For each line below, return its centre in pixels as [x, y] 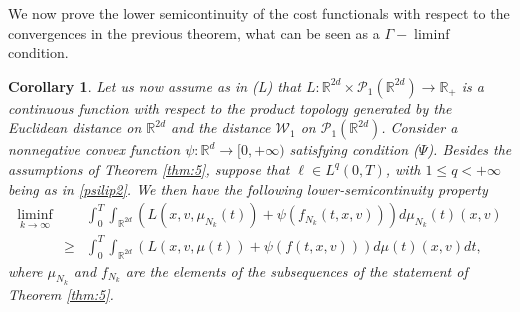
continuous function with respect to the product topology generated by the [230, 107]
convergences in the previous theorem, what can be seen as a [194, 32]
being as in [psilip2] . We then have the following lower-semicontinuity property [248, 188]
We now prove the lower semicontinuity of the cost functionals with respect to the [259, 13]
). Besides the [469, 149]
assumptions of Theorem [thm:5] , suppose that [149, 168]
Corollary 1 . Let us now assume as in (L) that [154, 85]
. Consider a [419, 127]
